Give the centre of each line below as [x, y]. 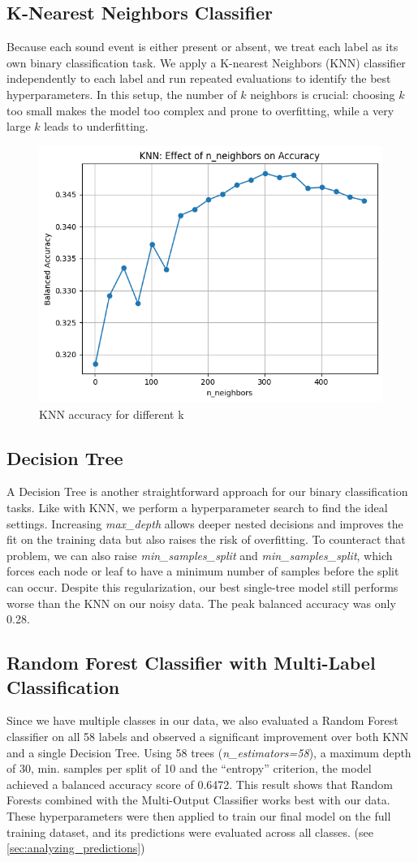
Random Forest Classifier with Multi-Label [191, 663]
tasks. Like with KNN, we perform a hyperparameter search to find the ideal [197, 508]
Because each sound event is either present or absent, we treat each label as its [203, 47]
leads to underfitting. [96, 126]
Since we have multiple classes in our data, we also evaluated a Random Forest [203, 720]
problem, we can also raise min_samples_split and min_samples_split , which [200, 555]
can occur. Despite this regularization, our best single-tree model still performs [203, 587]
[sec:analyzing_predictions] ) [76, 848]
